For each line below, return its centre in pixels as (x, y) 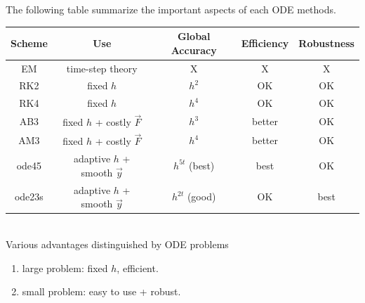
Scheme (29, 43)
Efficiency (265, 43)
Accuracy (194, 50)
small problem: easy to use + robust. (101, 291)
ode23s (29, 196)
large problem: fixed (65, 267)
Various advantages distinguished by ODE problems (117, 244)
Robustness (326, 43)
